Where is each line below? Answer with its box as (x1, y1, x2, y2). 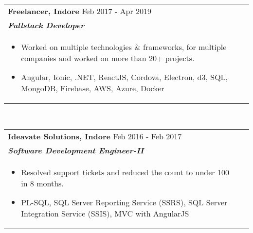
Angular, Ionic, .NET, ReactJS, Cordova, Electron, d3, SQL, (21, 71, 228, 83)
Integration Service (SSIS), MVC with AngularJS (21, 207, 189, 219)
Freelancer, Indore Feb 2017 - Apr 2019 (8, 5, 152, 17)
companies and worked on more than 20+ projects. (21, 52, 195, 64)
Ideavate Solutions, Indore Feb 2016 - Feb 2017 (8, 130, 182, 142)
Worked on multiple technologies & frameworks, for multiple (21, 41, 227, 52)
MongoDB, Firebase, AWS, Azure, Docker (21, 83, 164, 94)
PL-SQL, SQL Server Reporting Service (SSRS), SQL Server (21, 196, 228, 208)
